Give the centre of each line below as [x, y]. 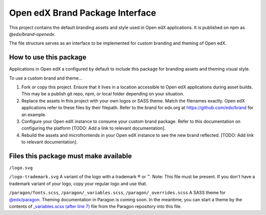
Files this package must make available [70, 156]
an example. [34, 114]
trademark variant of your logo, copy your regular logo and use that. [78, 184]
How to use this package [48, 57]
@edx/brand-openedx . [33, 34]
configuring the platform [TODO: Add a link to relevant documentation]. [94, 128]
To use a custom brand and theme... [46, 78]
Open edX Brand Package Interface [83, 13]
